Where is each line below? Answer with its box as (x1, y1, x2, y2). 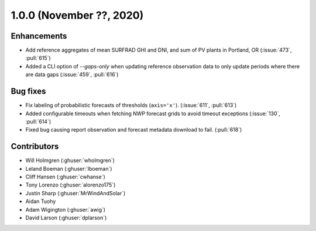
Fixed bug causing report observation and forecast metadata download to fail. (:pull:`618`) (25, 126, 242, 133)
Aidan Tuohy (25, 198, 56, 205)
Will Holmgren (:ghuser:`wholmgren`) (25, 157, 115, 164)
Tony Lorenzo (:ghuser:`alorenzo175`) (25, 181, 116, 188)
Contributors (11, 142, 59, 151)
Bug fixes (11, 87, 46, 96)
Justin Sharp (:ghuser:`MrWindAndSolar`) (25, 189, 126, 196)
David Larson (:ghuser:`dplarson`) (25, 214, 107, 221)
